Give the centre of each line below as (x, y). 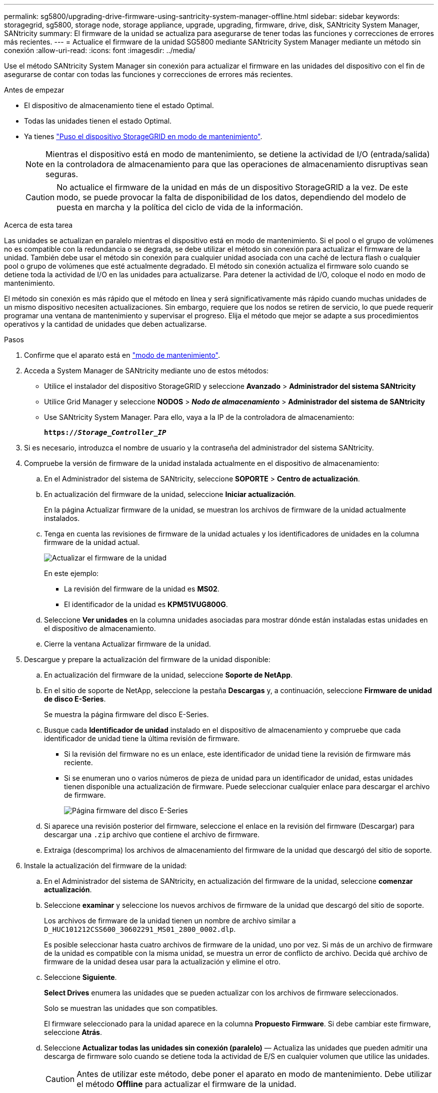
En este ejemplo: (71, 573)
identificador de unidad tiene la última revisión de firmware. (142, 738)
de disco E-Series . (75, 699)
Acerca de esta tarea (38, 225)
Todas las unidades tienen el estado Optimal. (98, 121)
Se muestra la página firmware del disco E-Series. (126, 714)
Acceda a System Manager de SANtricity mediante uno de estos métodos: (146, 371)
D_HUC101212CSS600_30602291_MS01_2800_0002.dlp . (140, 929)
